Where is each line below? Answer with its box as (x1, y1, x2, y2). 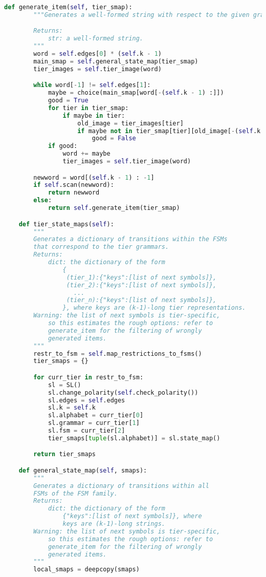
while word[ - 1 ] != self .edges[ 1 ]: (33, 81, 151, 89)
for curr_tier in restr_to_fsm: (33, 373, 144, 381)
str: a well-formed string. (48, 35, 144, 42)
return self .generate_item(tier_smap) (48, 204, 180, 212)
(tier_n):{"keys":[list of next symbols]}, (66, 296, 217, 304)
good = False (92, 135, 136, 142)
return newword (48, 189, 100, 197)
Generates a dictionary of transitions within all (33, 482, 209, 489)
